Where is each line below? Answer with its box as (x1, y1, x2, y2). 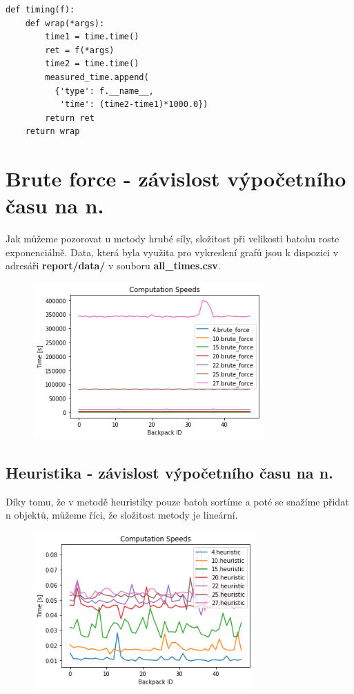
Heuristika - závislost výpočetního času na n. (6, 461, 333, 483)
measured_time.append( (45, 72, 149, 82)
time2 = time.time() (45, 59, 139, 69)
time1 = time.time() (45, 32, 139, 42)
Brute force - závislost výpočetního (6, 164, 346, 193)
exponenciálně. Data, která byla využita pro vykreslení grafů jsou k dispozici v (6, 244, 339, 259)
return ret (45, 113, 95, 123)
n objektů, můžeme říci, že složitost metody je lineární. (6, 508, 238, 522)
